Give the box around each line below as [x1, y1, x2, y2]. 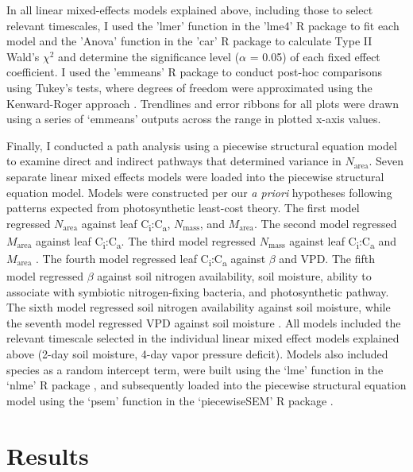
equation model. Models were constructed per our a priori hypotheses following [6, 184, 392, 200]
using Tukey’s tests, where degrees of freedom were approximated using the [6, 79, 372, 95]
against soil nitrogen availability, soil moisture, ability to [97, 268, 372, 284]
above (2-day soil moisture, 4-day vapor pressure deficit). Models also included [6, 346, 388, 362]
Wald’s [6, 48, 40, 64]
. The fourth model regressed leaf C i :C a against [36, 250, 266, 269]
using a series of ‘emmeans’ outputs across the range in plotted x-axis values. [6, 110, 381, 127]
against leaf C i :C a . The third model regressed [36, 232, 257, 251]
